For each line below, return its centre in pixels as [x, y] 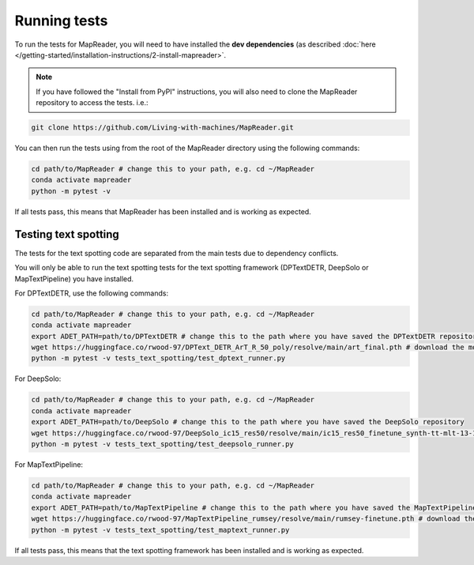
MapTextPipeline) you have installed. [74, 279]
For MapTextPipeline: [49, 464]
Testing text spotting [67, 234]
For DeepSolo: [38, 379]
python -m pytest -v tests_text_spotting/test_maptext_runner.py [160, 530]
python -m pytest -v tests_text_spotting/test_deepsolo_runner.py [162, 444]
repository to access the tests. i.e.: [92, 103]
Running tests [61, 21]
